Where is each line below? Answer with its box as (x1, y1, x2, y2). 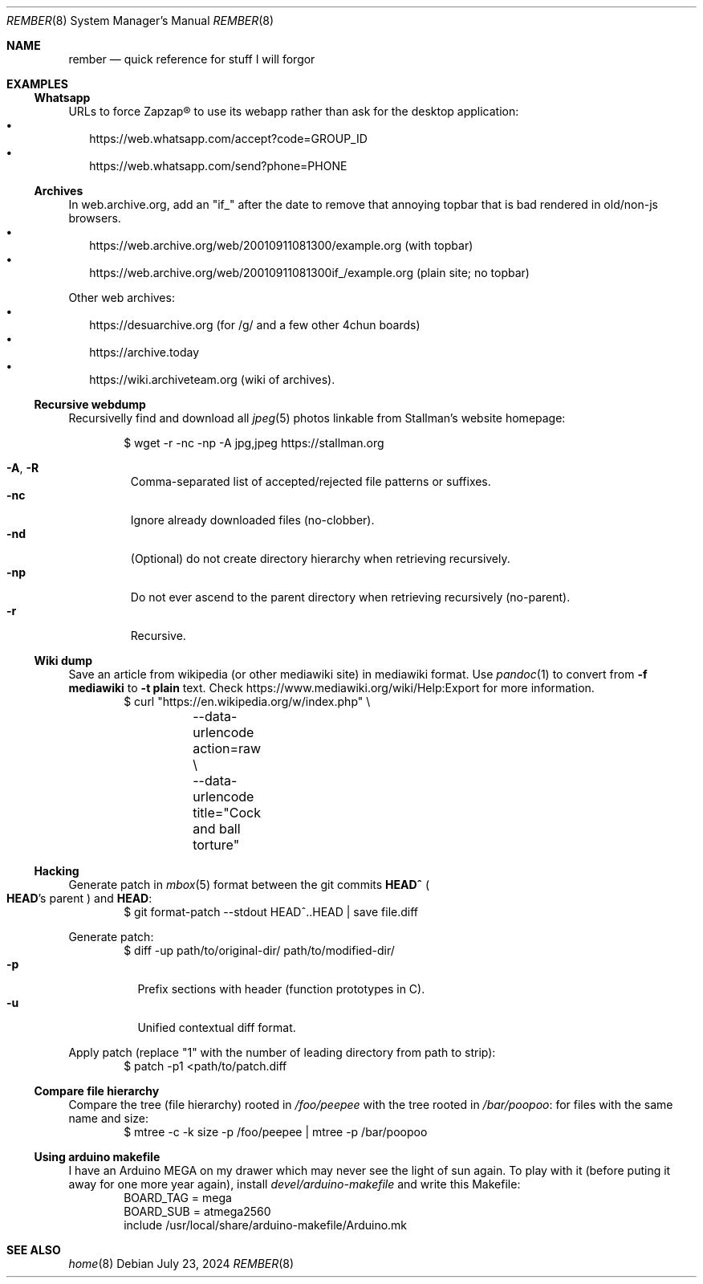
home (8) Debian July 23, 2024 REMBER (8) (68, 1257, 295, 1270)
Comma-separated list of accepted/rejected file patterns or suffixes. (130, 475, 491, 488)
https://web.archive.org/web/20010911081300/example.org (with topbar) (89, 238, 473, 252)
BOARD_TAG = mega (124, 1191, 232, 1205)
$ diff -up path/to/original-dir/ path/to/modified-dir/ (124, 944, 395, 957)
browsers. (68, 211, 121, 225)
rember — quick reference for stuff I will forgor (68, 52, 315, 66)
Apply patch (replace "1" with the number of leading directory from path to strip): (68, 1046, 496, 1059)
